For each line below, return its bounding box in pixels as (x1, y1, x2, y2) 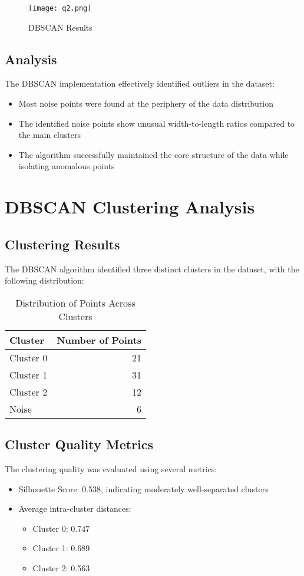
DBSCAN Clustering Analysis (5, 195, 255, 219)
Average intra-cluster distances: (18, 502, 131, 515)
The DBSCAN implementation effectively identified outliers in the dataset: (5, 77, 275, 90)
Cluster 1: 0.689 (32, 542, 90, 554)
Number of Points (57, 333, 141, 347)
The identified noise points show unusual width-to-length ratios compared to (18, 117, 295, 129)
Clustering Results (5, 235, 120, 253)
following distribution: (5, 274, 84, 287)
